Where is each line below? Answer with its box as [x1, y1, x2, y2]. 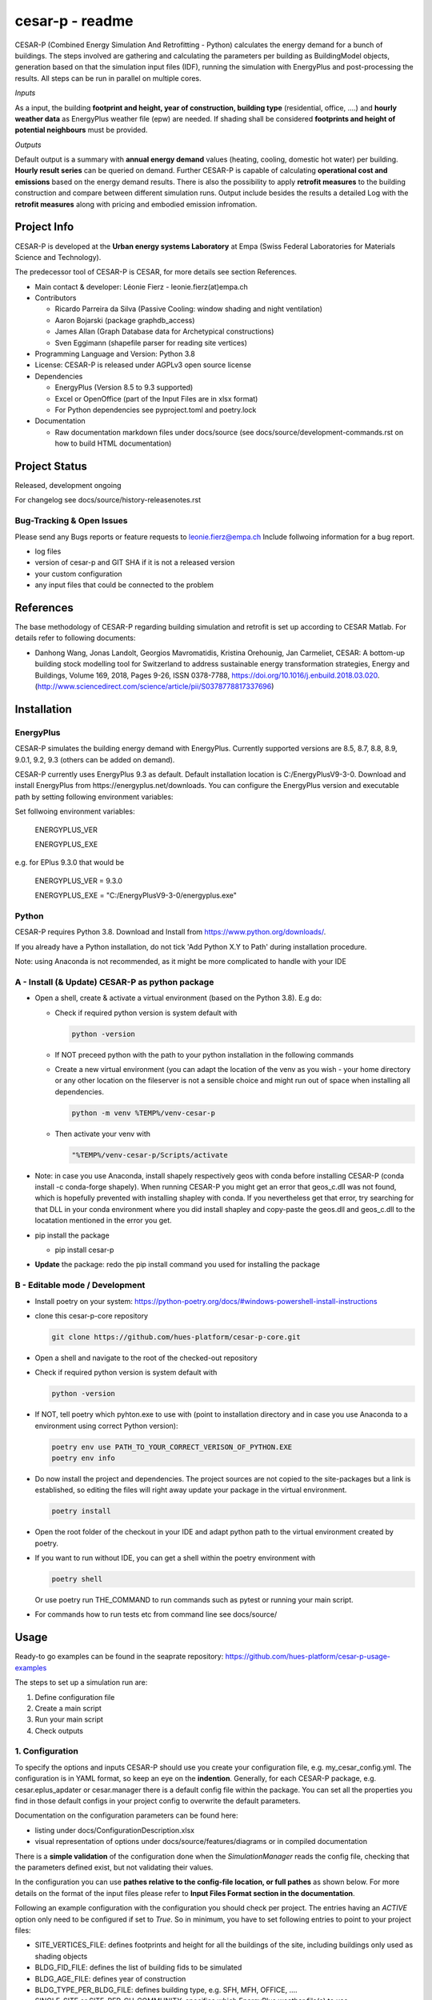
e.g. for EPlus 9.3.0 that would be [14, 858, 124, 867]
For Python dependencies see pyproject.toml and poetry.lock [54, 405, 257, 414]
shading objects [34, 1951, 88, 1961]
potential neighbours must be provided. [14, 125, 148, 135]
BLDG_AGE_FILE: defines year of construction [34, 1974, 186, 1983]
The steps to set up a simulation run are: [14, 1678, 148, 1687]
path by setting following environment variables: [14, 792, 174, 802]
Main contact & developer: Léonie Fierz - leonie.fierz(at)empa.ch [34, 282, 248, 291]
